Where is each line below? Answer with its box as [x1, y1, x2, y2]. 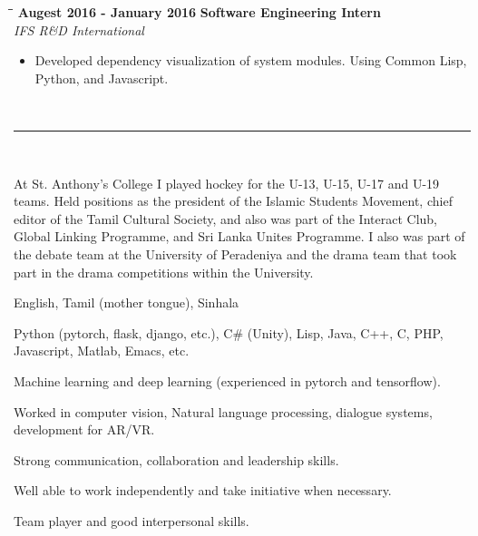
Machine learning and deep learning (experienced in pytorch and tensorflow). [14, 371, 441, 390]
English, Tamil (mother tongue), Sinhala [14, 293, 239, 312]
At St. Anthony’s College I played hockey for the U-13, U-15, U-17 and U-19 [14, 173, 440, 192]
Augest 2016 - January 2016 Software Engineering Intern [17, 3, 381, 21]
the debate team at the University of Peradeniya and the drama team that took [14, 244, 457, 263]
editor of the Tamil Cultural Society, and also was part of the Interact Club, [14, 209, 437, 228]
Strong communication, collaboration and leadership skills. [14, 450, 339, 469]
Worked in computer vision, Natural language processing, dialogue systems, [14, 402, 433, 421]
